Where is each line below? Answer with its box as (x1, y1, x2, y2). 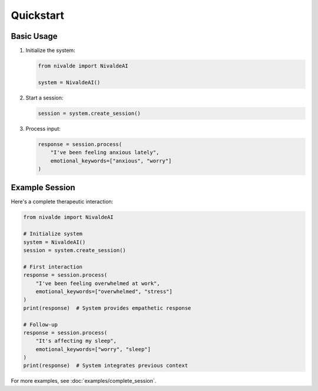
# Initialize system (23, 230, 82, 237)
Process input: (25, 125, 61, 132)
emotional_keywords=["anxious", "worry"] (50, 157, 172, 164)
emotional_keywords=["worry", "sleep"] (35, 346, 151, 353)
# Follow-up (23, 321, 58, 328)
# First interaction (23, 263, 82, 270)
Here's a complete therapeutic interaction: (11, 198, 114, 206)
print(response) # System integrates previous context (23, 362, 188, 369)
